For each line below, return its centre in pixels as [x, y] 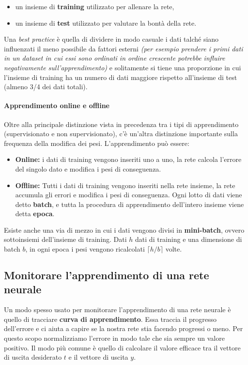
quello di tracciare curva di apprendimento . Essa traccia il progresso [110, 319]
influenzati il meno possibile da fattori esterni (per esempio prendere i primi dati [124, 48]
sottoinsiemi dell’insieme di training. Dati [65, 239]
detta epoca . [35, 214]
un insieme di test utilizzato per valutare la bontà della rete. [106, 23]
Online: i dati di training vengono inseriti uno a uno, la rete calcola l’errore [128, 159]
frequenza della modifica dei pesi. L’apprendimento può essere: [97, 143]
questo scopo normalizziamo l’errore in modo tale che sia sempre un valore [114, 338]
